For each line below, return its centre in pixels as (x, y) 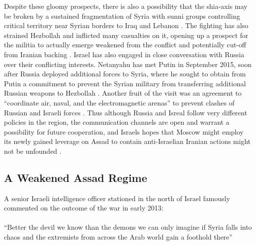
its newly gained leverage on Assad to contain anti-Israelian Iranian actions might (127, 141)
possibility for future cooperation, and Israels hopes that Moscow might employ (124, 131)
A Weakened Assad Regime (76, 177)
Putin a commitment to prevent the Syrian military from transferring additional (125, 83)
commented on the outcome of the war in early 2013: (84, 208)
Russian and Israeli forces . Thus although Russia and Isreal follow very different (126, 112)
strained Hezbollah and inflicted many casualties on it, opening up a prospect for (126, 35)
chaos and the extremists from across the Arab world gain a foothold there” (118, 237)
